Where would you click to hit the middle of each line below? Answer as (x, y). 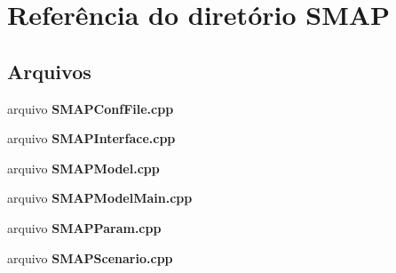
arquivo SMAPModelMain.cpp (100, 198)
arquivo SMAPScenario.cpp (90, 257)
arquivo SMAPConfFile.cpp (91, 108)
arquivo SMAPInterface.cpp (91, 138)
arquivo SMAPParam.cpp (84, 227)
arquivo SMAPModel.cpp (83, 168)
